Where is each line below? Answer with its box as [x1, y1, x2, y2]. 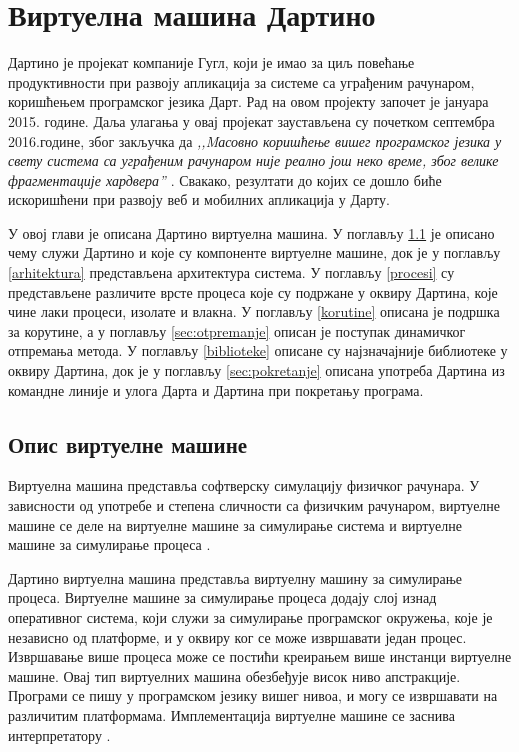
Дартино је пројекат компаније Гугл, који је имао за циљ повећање [8, 52, 415, 73]
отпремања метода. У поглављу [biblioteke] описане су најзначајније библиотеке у [8, 340, 508, 361]
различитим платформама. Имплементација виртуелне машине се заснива [8, 704, 455, 725]
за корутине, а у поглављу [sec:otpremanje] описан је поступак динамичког [8, 320, 466, 341]
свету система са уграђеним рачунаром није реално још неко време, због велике [8, 150, 499, 171]
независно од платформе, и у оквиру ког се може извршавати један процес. [8, 626, 467, 647]
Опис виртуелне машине [8, 428, 248, 459]
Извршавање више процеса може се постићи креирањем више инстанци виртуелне [8, 646, 512, 667]
